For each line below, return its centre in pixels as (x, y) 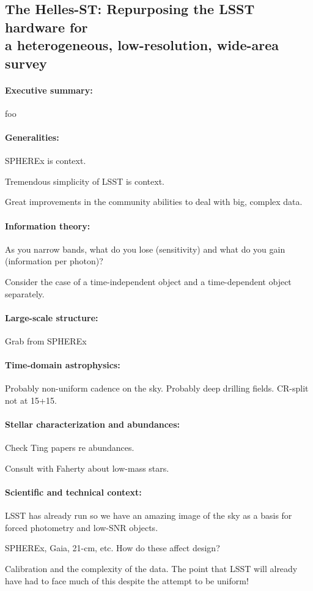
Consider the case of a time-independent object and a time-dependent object (148, 281)
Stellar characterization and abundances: (93, 424)
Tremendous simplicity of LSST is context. (85, 181)
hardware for (46, 27)
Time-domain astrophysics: (63, 365)
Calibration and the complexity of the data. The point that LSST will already (151, 569)
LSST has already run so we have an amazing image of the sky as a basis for (149, 515)
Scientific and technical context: (73, 492)
